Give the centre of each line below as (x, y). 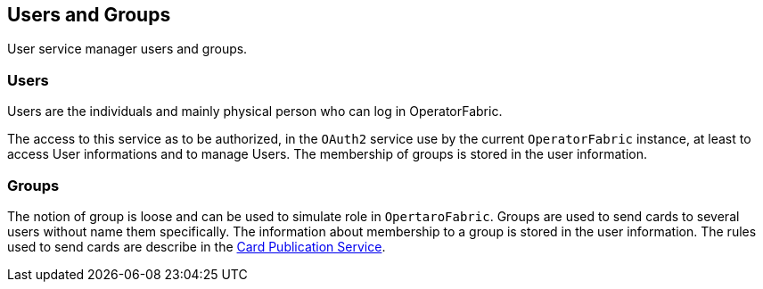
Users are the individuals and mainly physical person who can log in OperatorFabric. (255, 111)
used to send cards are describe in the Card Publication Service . (197, 246)
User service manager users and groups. (127, 49)
